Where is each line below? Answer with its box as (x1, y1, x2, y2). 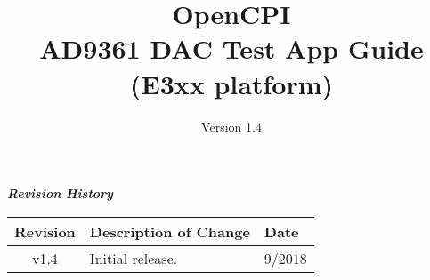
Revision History (7, 184, 113, 203)
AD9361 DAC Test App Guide (39, 30, 424, 67)
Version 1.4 (201, 116, 262, 135)
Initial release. (89, 247, 178, 268)
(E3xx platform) (129, 65, 334, 101)
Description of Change (89, 220, 250, 242)
